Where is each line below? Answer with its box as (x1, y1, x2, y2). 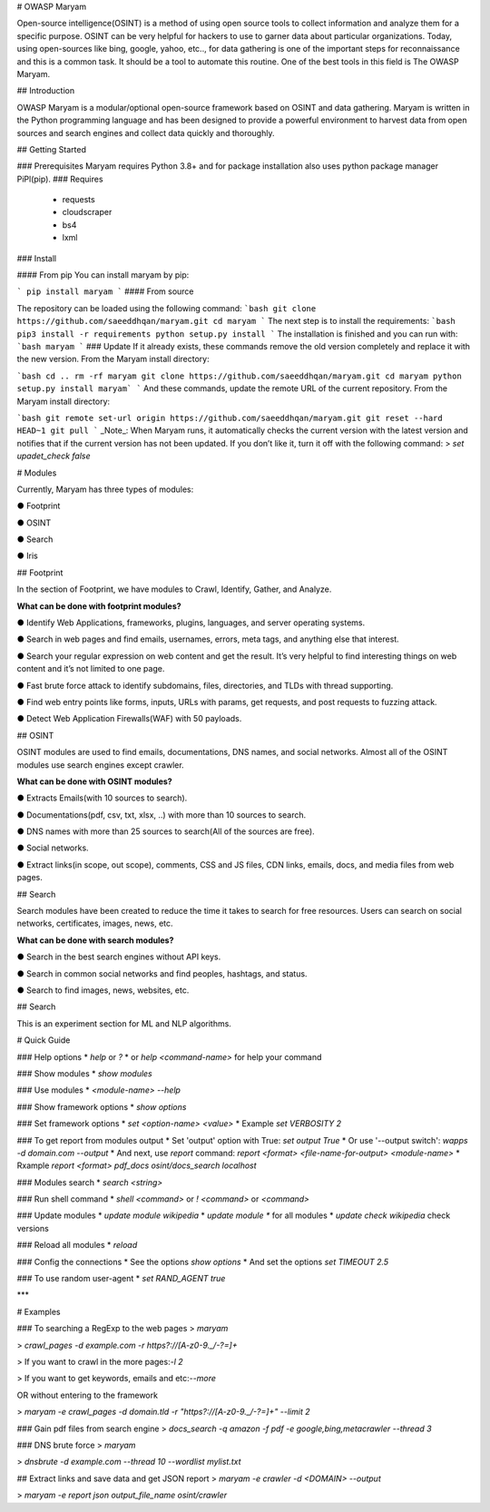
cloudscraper (62, 207, 113, 218)
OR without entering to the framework (16, 1389, 159, 1400)
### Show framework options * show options (16, 1101, 187, 1112)
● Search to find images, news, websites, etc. (16, 985, 190, 996)
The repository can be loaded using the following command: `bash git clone (16, 302, 317, 313)
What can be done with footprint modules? (16, 600, 181, 612)
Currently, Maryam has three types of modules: (16, 484, 194, 495)
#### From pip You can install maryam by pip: (16, 270, 190, 280)
